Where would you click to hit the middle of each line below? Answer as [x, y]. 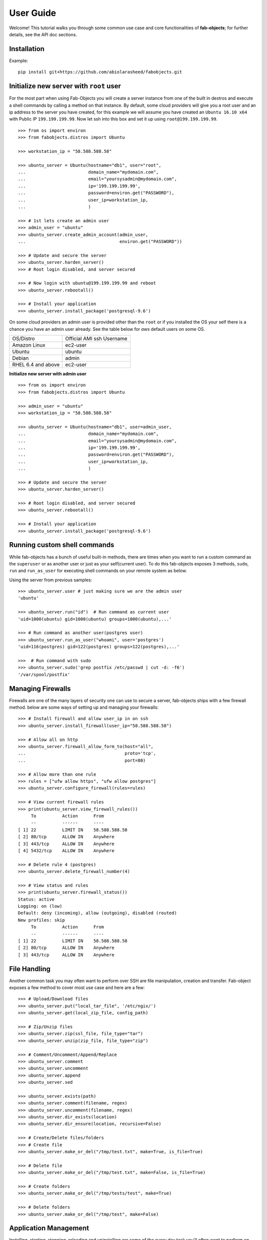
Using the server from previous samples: [51, 580]
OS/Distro [23, 339]
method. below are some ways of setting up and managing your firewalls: [84, 707]
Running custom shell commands [62, 545]
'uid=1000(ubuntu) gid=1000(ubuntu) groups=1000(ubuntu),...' [95, 619]
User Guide [33, 13]
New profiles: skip [42, 920]
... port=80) [82, 760]
